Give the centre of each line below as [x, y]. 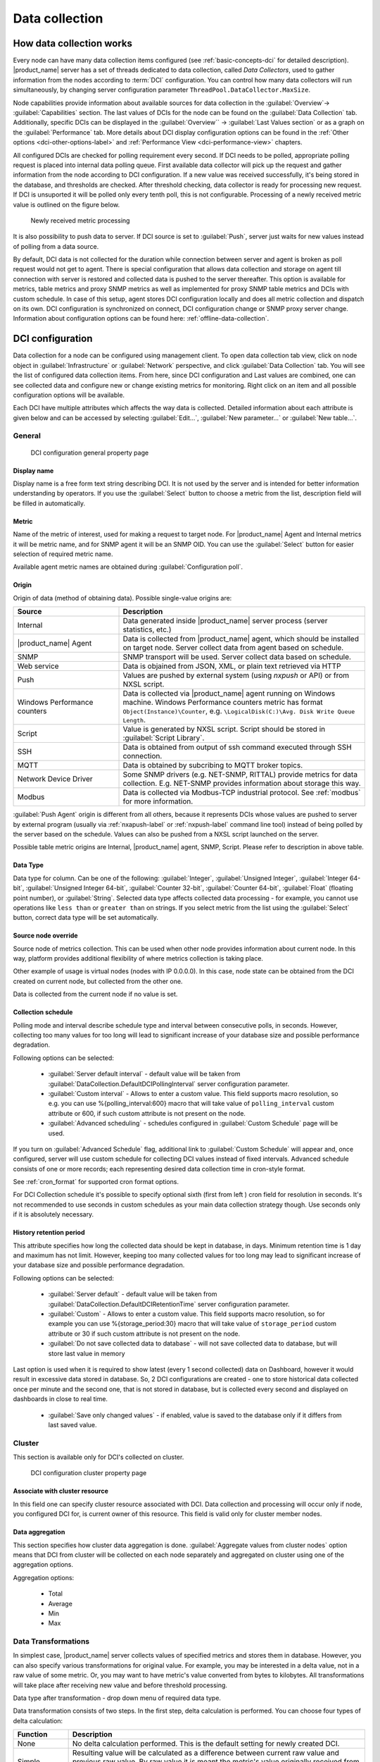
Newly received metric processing [80, 220]
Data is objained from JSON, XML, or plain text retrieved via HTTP [232, 666]
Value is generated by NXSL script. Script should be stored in [224, 729]
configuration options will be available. [69, 395]
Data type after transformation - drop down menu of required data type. [117, 1698]
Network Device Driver [55, 779]
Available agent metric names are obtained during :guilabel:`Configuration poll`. [128, 567]
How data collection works [73, 43]
